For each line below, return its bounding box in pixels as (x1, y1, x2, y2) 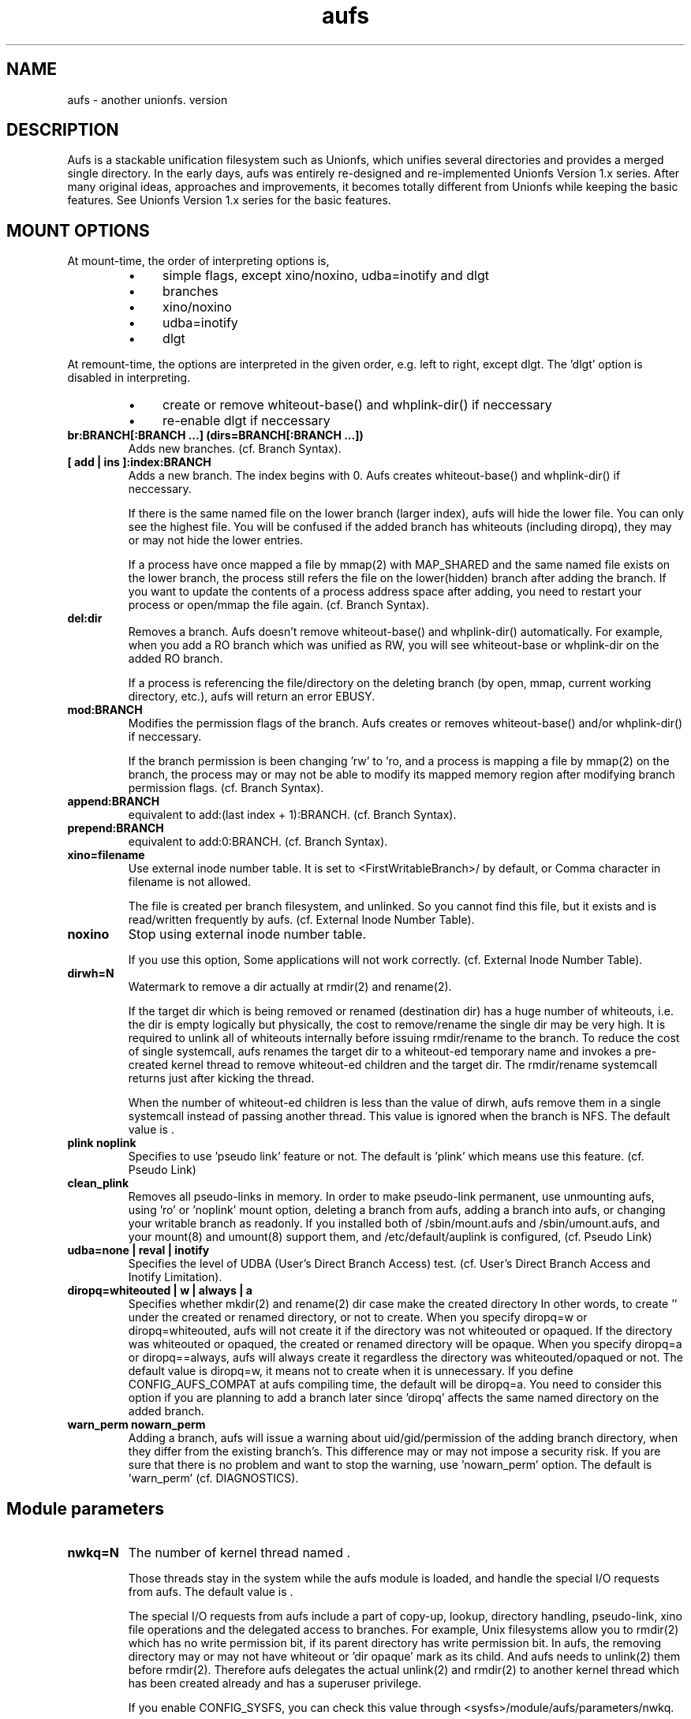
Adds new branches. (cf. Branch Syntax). (128, 442, 342, 456)
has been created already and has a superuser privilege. (128, 1676, 422, 1691)
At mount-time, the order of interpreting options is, (67, 254, 330, 268)
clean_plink (67, 1176, 129, 1190)
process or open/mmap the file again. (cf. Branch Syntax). (128, 598, 430, 612)
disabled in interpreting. (67, 371, 191, 385)
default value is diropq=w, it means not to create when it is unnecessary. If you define (128, 1364, 573, 1378)
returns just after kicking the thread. (128, 1071, 315, 1086)
